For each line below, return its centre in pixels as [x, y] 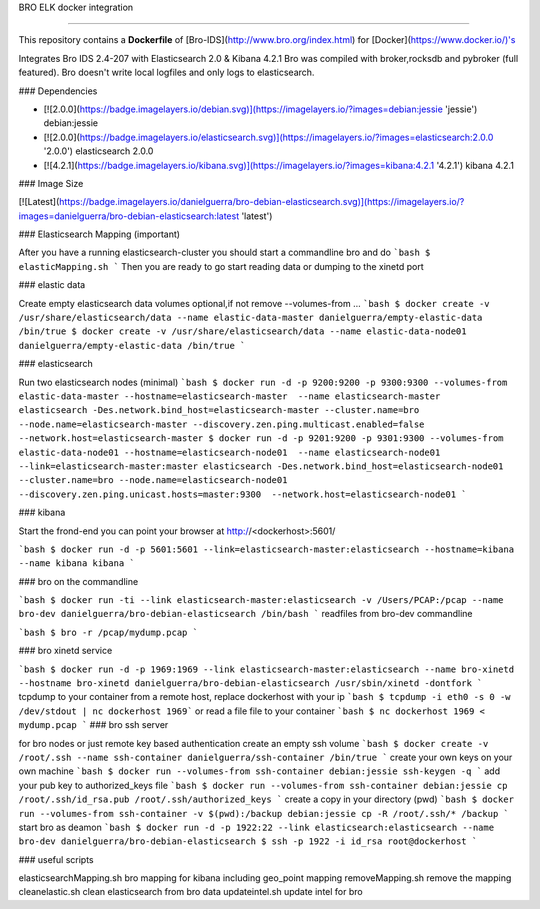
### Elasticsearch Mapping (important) [99, 234]
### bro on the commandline [78, 581]
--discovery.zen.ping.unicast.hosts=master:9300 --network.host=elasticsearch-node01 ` [242, 494]
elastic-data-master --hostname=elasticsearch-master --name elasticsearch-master [229, 396]
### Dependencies [58, 91]
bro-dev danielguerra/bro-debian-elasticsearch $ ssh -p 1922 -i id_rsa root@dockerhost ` [248, 841]
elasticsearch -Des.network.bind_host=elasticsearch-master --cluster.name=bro [219, 410]
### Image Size [51, 183]
